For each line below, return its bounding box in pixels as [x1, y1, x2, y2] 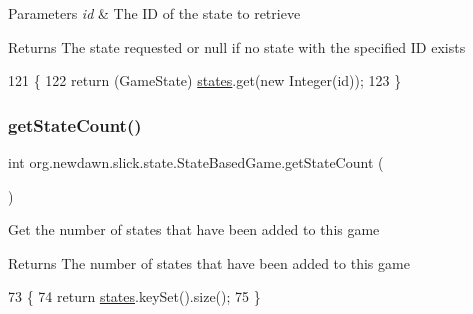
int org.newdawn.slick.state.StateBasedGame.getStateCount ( [8, 152, 384, 172]
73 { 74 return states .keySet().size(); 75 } [8, 286, 261, 307]
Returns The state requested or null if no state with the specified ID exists [8, 36, 466, 57]
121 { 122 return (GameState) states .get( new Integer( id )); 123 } [8, 70, 402, 91]
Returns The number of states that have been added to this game [8, 252, 410, 273]
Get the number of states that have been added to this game [8, 219, 380, 240]
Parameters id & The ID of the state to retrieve [8, 3, 301, 23]
